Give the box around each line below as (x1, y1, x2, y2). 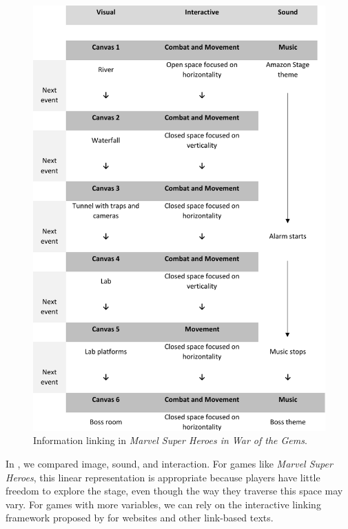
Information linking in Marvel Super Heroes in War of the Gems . (33, 433, 307, 448)
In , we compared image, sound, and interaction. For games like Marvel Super (6, 456, 333, 471)
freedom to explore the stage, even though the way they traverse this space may (6, 483, 343, 498)
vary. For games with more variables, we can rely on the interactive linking (6, 497, 321, 511)
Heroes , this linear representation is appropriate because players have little (6, 470, 320, 484)
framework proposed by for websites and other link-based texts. (6, 510, 274, 525)
